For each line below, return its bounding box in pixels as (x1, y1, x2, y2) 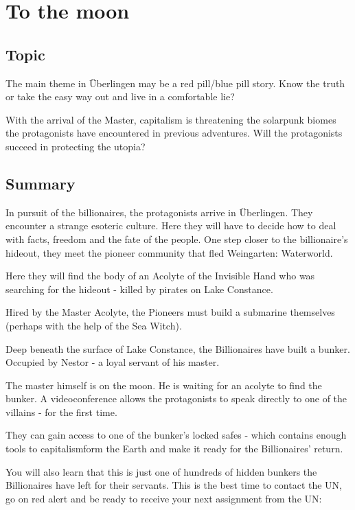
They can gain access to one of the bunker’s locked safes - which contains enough (5, 428, 347, 442)
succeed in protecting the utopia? (5, 139, 146, 153)
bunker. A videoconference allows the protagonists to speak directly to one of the (5, 391, 347, 406)
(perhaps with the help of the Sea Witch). (5, 318, 182, 332)
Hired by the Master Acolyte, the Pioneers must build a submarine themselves (5, 305, 335, 319)
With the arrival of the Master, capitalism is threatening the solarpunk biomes (5, 112, 336, 126)
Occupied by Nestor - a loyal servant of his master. (5, 355, 220, 369)
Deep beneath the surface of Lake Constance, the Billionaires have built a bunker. (5, 341, 350, 356)
